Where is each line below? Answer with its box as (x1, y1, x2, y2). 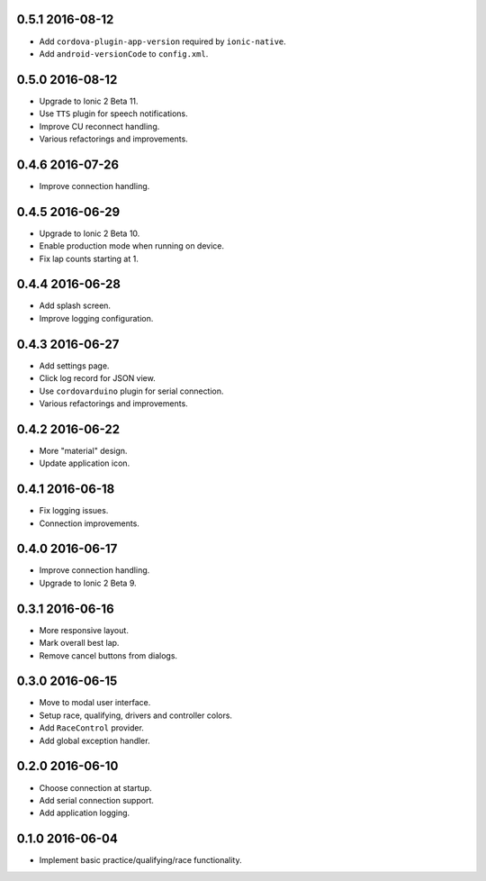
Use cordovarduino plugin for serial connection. (39, 386, 224, 396)
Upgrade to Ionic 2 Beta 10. (39, 228, 140, 239)
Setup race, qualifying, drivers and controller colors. (39, 710, 233, 721)
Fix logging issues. (39, 505, 109, 516)
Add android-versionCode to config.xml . (39, 48, 209, 59)
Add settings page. (39, 360, 110, 371)
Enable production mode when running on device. (39, 241, 225, 251)
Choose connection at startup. (39, 782, 152, 793)
